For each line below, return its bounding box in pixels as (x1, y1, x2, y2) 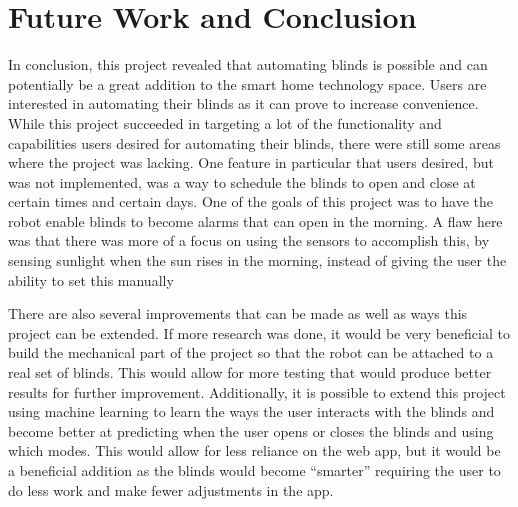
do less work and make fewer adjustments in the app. (8, 479, 334, 500)
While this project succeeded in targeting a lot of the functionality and (8, 112, 442, 133)
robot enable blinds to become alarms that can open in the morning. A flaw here (8, 210, 503, 231)
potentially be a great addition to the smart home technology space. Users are (8, 73, 487, 94)
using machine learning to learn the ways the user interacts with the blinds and (8, 401, 495, 422)
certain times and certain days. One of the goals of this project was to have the (8, 191, 494, 212)
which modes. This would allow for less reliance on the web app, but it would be (8, 440, 501, 461)
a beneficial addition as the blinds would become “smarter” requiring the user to (8, 460, 501, 480)
